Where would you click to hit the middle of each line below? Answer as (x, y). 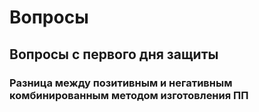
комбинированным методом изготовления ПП (129, 95)
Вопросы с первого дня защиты (114, 54)
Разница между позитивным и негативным (121, 83)
